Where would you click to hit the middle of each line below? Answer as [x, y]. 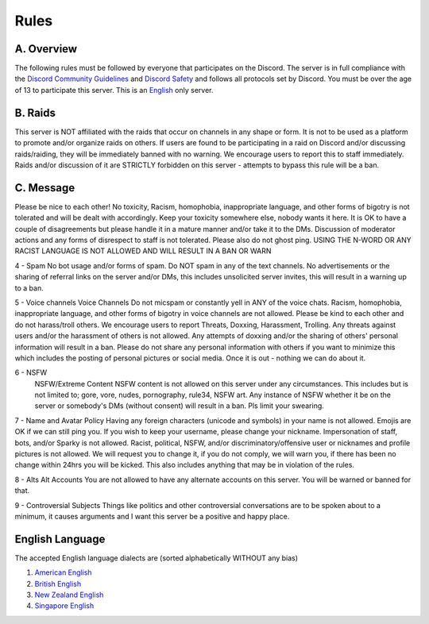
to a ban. [29, 288]
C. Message [45, 188]
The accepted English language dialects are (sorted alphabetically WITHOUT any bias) [156, 558]
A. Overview [46, 49]
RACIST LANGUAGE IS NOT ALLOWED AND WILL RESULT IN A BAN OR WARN [143, 251]
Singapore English [64, 606]
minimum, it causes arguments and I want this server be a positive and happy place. [152, 516]
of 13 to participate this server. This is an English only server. [114, 90]
